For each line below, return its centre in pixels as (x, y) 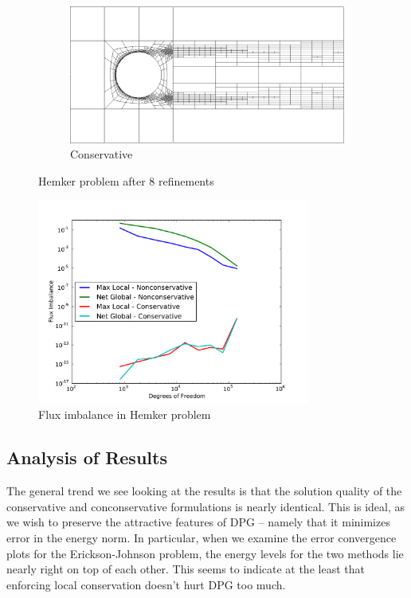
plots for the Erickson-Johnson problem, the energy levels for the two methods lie (205, 553)
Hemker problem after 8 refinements (126, 180)
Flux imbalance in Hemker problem (125, 414)
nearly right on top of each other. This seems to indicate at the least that (186, 569)
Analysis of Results (87, 457)
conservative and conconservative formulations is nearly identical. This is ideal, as (206, 506)
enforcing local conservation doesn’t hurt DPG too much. (146, 584)
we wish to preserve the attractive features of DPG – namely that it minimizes (198, 522)
